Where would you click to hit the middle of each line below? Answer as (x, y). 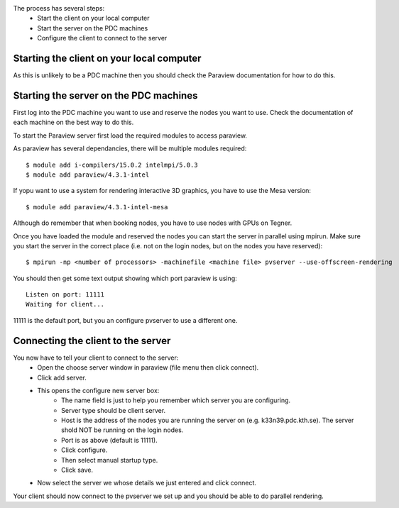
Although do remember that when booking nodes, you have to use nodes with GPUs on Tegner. (153, 223)
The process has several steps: (59, 8)
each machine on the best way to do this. (73, 122)
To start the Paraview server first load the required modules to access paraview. (130, 136)
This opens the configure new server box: (98, 390)
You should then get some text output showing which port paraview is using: (125, 278)
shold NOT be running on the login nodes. (122, 430)
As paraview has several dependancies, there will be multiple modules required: (130, 148)
